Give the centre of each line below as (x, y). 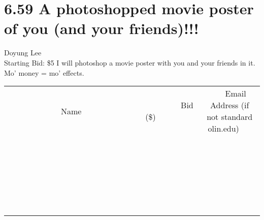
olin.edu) (223, 129)
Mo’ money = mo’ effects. (44, 72)
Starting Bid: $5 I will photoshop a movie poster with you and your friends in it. (130, 62)
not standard (230, 117)
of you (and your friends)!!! (102, 28)
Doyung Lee (23, 53)
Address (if (230, 105)
